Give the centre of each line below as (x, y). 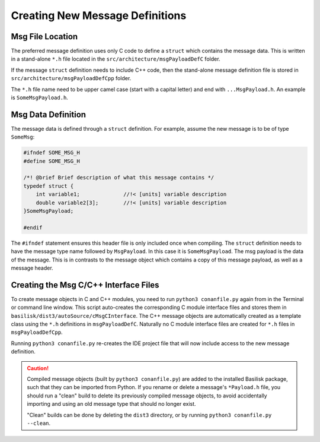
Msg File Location (44, 37)
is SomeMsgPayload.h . (39, 97)
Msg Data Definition (48, 114)
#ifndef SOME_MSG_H (52, 153)
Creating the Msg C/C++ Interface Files (85, 285)
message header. (32, 268)
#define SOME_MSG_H (52, 161)
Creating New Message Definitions (99, 15)
